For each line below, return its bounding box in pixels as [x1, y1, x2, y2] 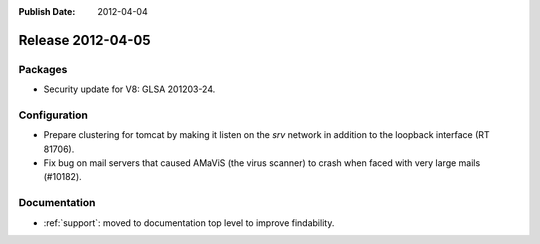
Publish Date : [18, 6, 76, 17]
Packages [18, 62, 68, 76]
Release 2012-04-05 [18, 31, 151, 49]
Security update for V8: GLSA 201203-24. [43, 83, 216, 95]
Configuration [18, 108, 89, 122]
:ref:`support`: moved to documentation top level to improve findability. [43, 216, 335, 229]
